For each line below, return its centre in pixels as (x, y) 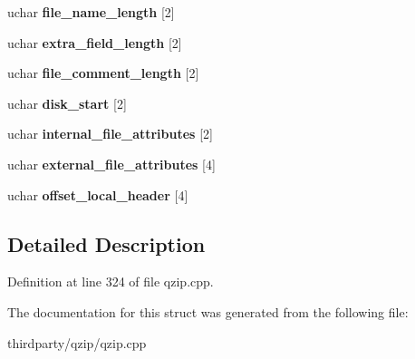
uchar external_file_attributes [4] (111, 164)
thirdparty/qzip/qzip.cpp (77, 342)
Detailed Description (106, 243)
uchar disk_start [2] (67, 103)
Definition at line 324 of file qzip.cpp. (111, 281)
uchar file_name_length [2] (91, 12)
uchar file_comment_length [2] (103, 73)
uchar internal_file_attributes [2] (110, 134)
